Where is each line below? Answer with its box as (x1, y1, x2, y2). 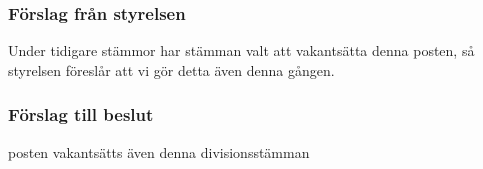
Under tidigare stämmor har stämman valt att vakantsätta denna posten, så (8, 40, 475, 61)
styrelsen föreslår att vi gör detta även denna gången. (8, 59, 335, 80)
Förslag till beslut (8, 102, 154, 127)
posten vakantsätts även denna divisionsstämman (8, 141, 310, 162)
